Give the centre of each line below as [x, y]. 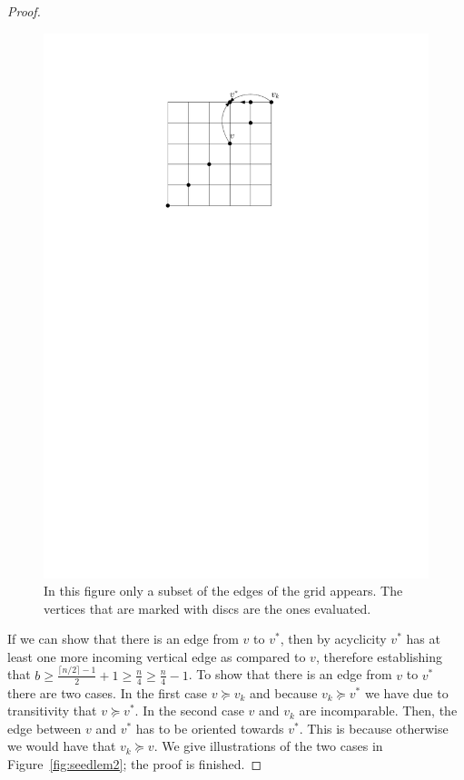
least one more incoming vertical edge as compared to [157, 656]
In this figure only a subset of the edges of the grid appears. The [223, 591]
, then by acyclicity [333, 639]
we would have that [62, 746]
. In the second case [189, 711]
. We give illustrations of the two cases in [268, 746]
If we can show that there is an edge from [123, 639]
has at [423, 639]
